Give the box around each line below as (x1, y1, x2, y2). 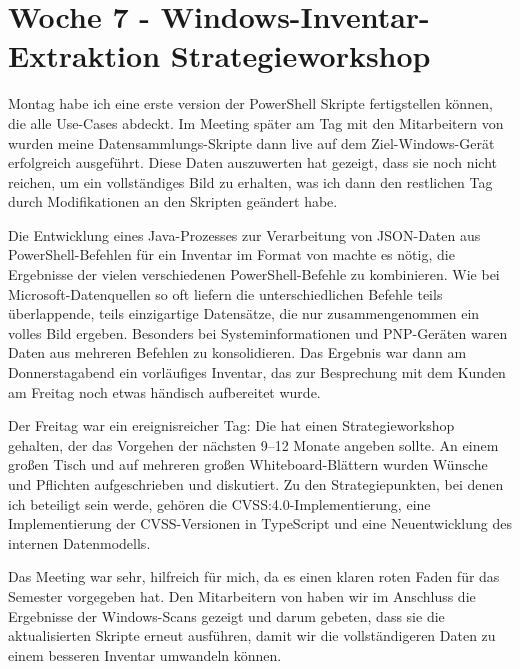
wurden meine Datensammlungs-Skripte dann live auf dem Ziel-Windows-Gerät (8, 132, 495, 153)
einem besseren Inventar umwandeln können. (8, 644, 282, 665)
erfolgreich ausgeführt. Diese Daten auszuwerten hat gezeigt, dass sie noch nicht (8, 152, 498, 173)
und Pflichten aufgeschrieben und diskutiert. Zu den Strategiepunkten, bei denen (8, 474, 504, 494)
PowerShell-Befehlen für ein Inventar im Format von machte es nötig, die (8, 244, 455, 265)
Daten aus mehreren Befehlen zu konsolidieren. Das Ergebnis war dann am (8, 342, 467, 363)
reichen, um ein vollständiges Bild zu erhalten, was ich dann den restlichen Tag (8, 171, 493, 192)
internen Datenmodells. (8, 532, 151, 553)
